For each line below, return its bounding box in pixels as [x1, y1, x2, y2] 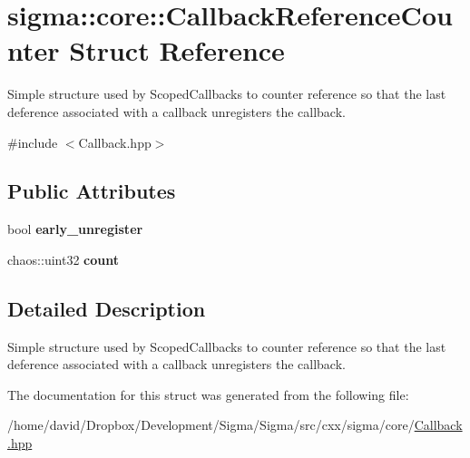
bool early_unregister [7, 219, 143, 239]
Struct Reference [69, 32, 285, 69]
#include [7, 132, 58, 151]
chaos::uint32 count [7, 249, 119, 268]
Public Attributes [7, 177, 176, 205]
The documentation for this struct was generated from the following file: [7, 385, 409, 404]
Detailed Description [7, 294, 206, 322]
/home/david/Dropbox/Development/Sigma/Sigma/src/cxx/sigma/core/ [7, 415, 415, 434]
